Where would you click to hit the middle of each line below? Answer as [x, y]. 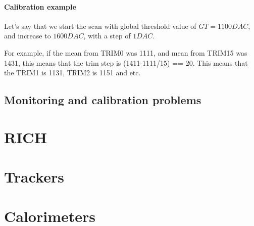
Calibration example [40, 6]
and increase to [28, 36]
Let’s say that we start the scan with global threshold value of [100, 26]
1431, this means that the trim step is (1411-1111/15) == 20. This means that [126, 62]
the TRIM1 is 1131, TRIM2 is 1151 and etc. [72, 73]
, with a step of [107, 36]
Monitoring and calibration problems [103, 100]
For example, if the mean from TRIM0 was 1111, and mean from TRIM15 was [126, 52]
